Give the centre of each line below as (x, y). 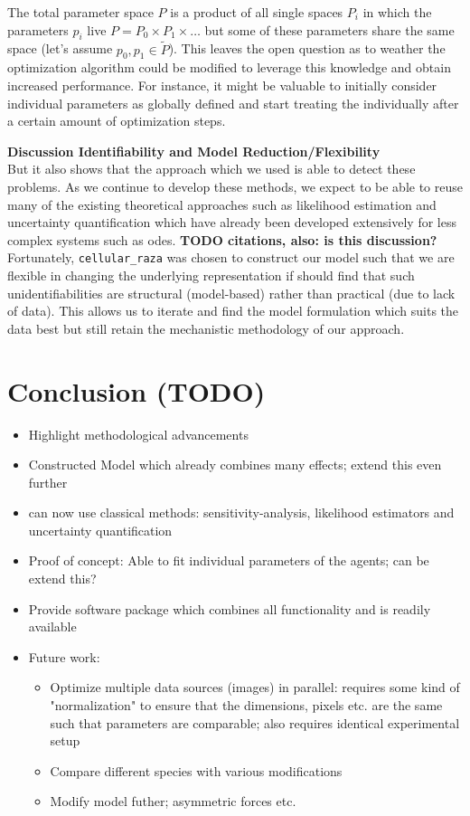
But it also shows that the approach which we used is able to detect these (211, 169)
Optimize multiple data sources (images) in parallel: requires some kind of (255, 687)
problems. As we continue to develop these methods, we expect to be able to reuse (235, 186)
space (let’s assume (60, 48)
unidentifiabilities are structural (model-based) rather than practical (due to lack (231, 293)
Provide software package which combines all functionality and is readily (230, 608)
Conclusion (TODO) (136, 390)
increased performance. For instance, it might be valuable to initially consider (222, 85)
